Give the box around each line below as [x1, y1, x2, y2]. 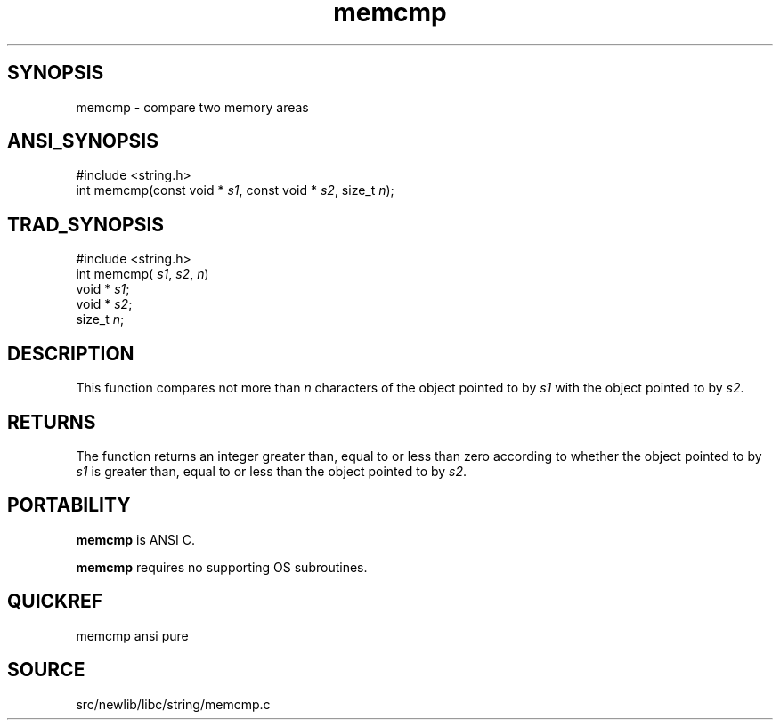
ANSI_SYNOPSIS [7, 130, 158, 153]
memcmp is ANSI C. [76, 531, 195, 547]
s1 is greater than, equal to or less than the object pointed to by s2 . [76, 463, 467, 479]
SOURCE [7, 658, 85, 682]
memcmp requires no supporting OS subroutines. [76, 559, 368, 575]
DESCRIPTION [7, 342, 134, 365]
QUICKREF [7, 590, 103, 613]
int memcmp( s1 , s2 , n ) [76, 266, 209, 282]
